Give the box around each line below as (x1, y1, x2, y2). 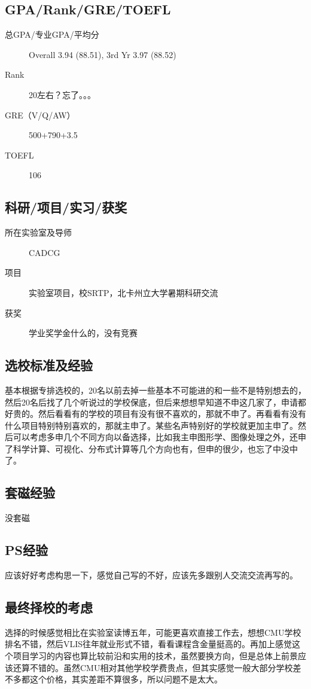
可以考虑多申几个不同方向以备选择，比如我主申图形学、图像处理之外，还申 (13, 431, 306, 443)
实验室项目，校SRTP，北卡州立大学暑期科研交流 (29, 286, 218, 298)
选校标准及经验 (5, 356, 93, 374)
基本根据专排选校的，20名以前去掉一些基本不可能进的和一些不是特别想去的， (5, 383, 306, 396)
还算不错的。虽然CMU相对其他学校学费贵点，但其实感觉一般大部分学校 (13, 661, 293, 673)
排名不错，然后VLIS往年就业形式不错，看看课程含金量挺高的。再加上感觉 (5, 638, 292, 650)
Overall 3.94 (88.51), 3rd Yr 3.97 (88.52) (29, 48, 176, 60)
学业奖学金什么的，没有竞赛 (29, 327, 138, 339)
